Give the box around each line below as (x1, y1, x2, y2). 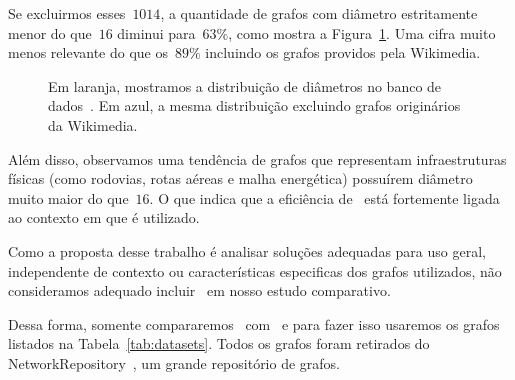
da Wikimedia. (48, 114, 138, 135)
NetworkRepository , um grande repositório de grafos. (8, 352, 341, 373)
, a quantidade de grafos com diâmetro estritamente (160, 3, 478, 23)
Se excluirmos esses (8, 3, 126, 23)
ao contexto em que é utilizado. (8, 207, 200, 228)
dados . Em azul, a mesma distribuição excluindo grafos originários (48, 95, 461, 116)
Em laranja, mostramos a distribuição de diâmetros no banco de (48, 75, 442, 96)
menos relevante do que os (8, 42, 168, 63)
